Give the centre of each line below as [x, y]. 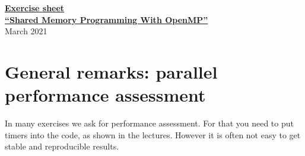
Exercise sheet [35, 8]
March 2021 [26, 31]
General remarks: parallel [111, 71]
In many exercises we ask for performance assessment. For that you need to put [149, 123]
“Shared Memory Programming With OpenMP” [107, 19]
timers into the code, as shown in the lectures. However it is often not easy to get [153, 134]
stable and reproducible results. [62, 146]
